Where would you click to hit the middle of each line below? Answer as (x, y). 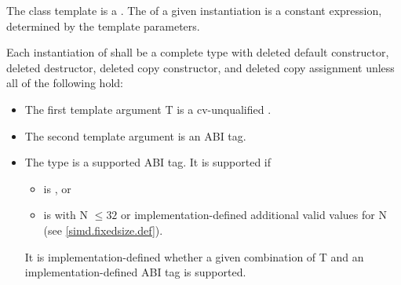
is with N (66, 215)
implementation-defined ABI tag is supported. (135, 272)
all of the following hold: (65, 83)
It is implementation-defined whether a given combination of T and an (194, 256)
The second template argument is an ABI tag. (135, 135)
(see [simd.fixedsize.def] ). (103, 230)
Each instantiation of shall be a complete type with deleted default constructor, (198, 52)
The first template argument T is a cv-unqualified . (148, 109)
